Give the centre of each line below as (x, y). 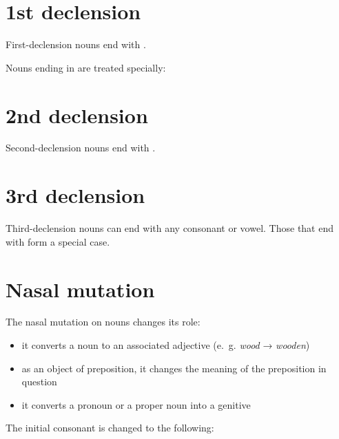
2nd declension (77, 115)
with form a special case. (58, 241)
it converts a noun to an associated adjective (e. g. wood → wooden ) (166, 345)
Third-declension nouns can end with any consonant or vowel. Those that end (169, 228)
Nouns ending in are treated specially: (86, 67)
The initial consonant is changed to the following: (110, 428)
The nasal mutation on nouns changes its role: (103, 322)
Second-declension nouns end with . (81, 148)
